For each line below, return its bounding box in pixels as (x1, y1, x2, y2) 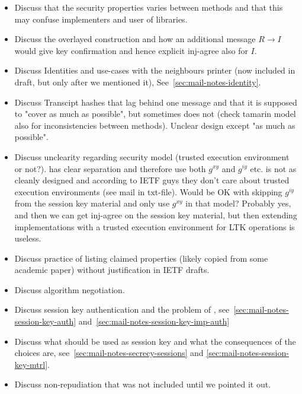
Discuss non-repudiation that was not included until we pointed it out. (14, 378, 271, 390)
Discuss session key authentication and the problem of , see (14, 303, 230, 316)
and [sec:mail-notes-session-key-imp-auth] (78, 315, 230, 328)
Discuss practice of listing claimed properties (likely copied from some (14, 252, 268, 264)
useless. (14, 232, 41, 244)
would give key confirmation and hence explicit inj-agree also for (14, 44, 248, 56)
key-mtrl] (14, 358, 48, 370)
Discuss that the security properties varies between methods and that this (14, 1, 283, 13)
